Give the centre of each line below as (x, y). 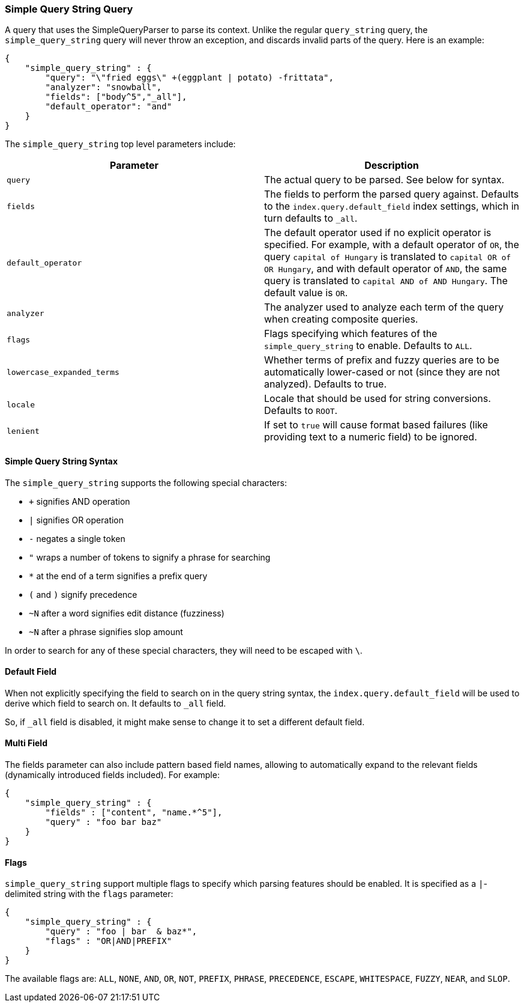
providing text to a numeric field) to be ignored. (371, 437)
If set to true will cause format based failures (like (376, 425)
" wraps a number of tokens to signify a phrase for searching (150, 557)
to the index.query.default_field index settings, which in (392, 206)
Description (392, 166)
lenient (23, 431)
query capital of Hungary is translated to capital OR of (388, 257)
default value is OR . (306, 293)
